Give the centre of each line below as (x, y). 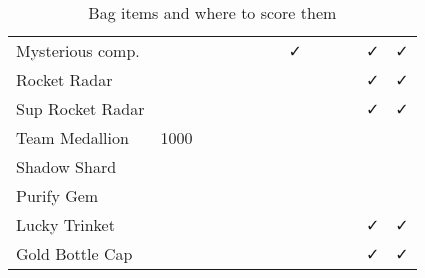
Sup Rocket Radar (80, 108)
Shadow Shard (66, 166)
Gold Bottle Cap (74, 253)
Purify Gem (57, 195)
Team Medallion (72, 137)
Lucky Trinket (65, 224)
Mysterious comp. (78, 50)
